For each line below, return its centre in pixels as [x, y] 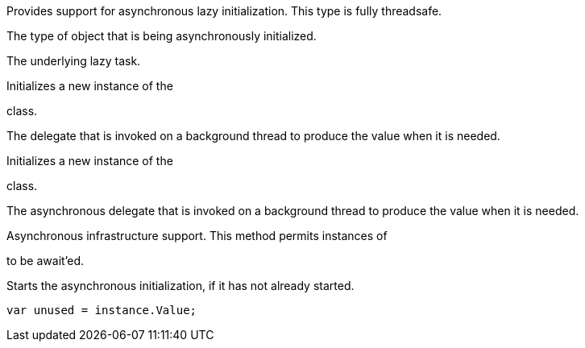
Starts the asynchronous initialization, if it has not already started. [180, 286]
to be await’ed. [46, 261]
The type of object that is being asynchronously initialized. [162, 36]
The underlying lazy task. [74, 61]
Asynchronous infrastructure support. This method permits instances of [197, 236]
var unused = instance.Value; [102, 310]
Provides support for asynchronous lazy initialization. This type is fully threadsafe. [224, 11]
